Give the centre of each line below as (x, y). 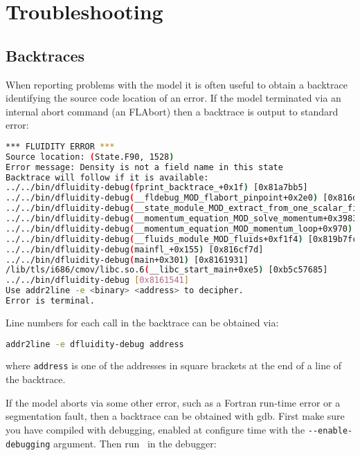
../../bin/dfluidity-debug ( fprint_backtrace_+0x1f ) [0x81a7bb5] (157, 188)
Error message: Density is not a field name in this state (144, 167)
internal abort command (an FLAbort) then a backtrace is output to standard (172, 111)
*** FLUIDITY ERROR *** (60, 146)
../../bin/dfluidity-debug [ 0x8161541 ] (97, 280)
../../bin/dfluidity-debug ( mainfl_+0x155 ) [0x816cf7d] (135, 249)
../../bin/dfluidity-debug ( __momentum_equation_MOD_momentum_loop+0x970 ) (179, 229)
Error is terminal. (50, 301)
